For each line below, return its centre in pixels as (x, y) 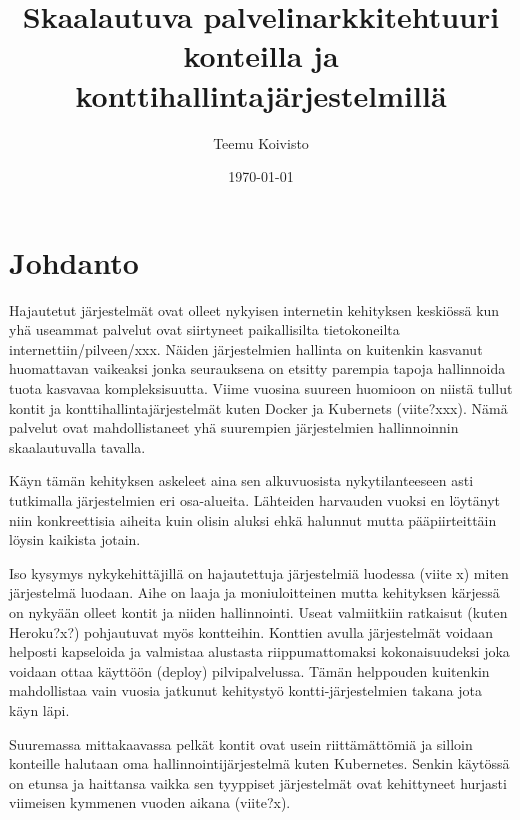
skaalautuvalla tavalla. (77, 446)
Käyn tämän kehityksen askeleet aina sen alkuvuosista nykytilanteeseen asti (241, 480)
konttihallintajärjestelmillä (261, 94)
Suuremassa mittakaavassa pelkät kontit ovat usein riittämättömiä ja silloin (241, 743)
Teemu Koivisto (261, 142)
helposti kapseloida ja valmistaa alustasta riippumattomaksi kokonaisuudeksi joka (259, 651)
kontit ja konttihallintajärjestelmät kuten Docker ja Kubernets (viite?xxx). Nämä (258, 407)
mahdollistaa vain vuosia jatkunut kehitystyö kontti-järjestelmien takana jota (245, 690)
